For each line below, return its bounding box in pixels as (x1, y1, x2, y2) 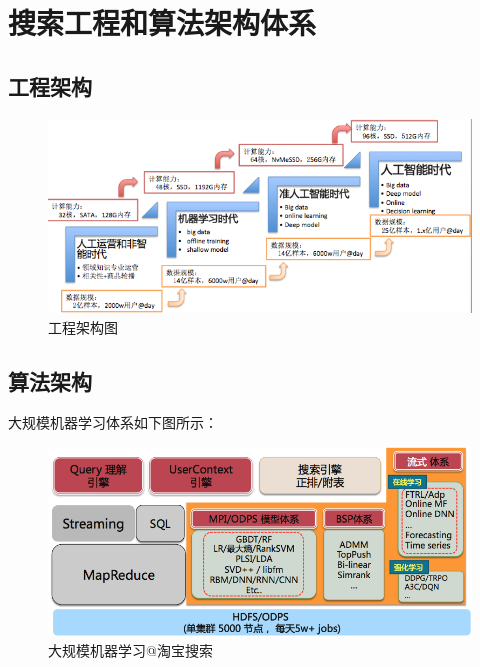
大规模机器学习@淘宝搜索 (48, 640, 213, 661)
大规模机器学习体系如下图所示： (8, 412, 218, 433)
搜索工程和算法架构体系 (8, 2, 317, 43)
